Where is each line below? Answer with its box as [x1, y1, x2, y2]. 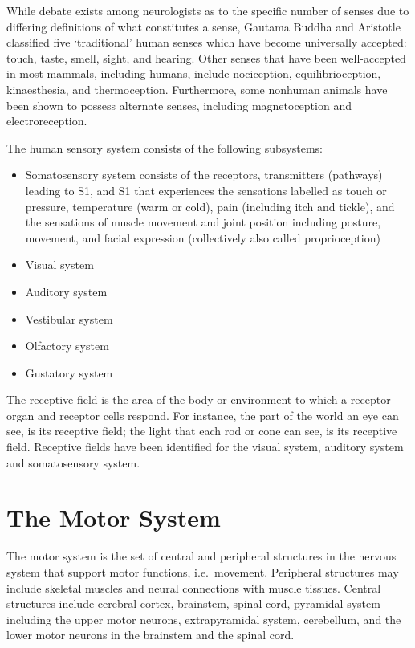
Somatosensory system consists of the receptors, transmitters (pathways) [25, 166, 383, 183]
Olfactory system [25, 337, 109, 354]
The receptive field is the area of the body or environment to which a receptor [6, 391, 391, 408]
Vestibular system [25, 310, 113, 327]
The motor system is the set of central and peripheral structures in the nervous [6, 548, 397, 564]
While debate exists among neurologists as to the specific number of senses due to [6, 2, 409, 18]
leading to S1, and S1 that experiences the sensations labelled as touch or [25, 181, 387, 198]
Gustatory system [25, 364, 113, 381]
